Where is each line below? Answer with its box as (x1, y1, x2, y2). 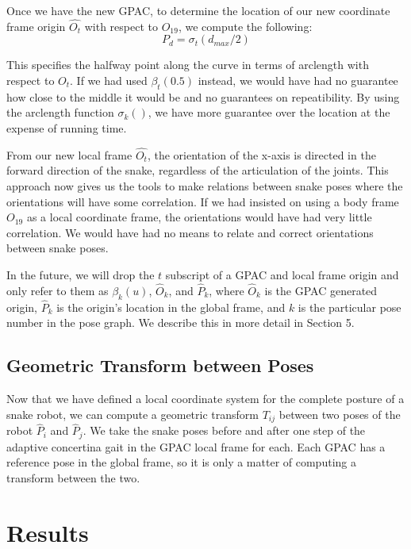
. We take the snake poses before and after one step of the (83, 422, 366, 439)
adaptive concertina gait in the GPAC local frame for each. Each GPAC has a (6, 438, 386, 455)
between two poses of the (278, 405, 401, 422)
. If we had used (70, 72, 148, 88)
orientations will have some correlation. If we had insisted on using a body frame (6, 193, 399, 209)
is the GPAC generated (264, 282, 378, 298)
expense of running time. (6, 119, 127, 136)
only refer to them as (6, 282, 109, 298)
